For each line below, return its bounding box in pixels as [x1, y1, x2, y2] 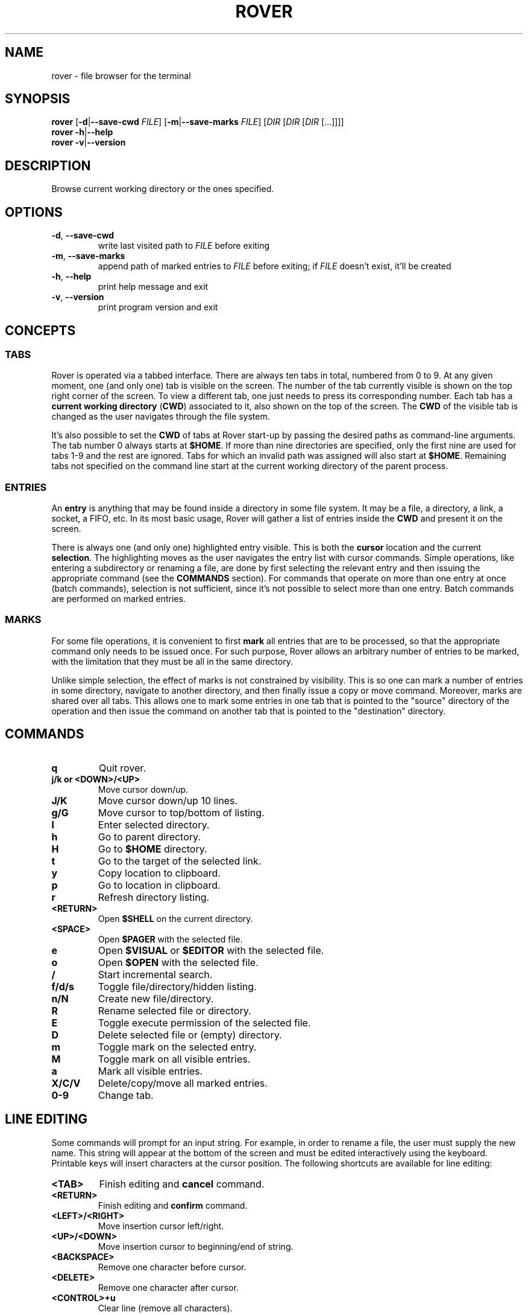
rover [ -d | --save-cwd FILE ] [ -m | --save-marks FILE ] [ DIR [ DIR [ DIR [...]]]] [51, 117, 344, 127]
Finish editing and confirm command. [98, 1200, 248, 1211]
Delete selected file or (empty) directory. [98, 1028, 282, 1041]
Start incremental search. [98, 968, 213, 981]
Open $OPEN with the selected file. [98, 956, 259, 968]
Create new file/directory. [98, 992, 214, 1005]
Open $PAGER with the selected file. [98, 933, 243, 944]
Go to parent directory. [98, 830, 201, 843]
